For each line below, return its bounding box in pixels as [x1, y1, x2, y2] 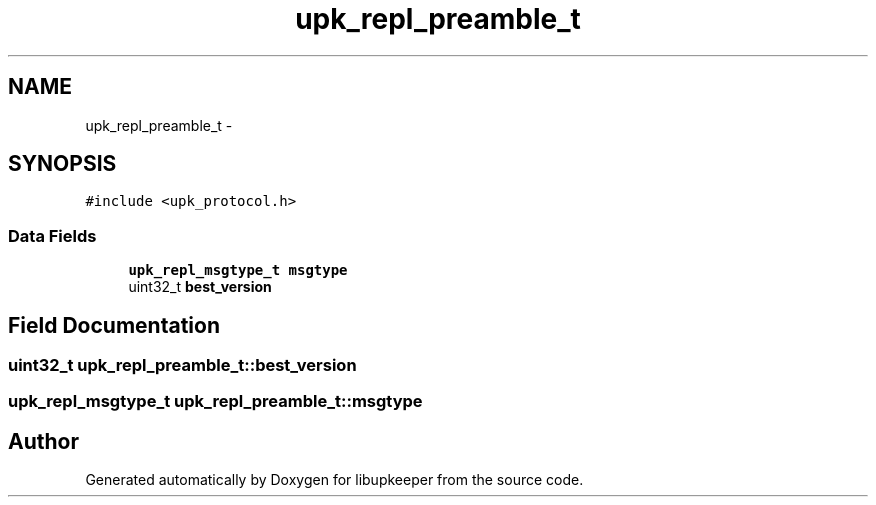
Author [8, 428, 79, 454]
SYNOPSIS [8, 151, 117, 177]
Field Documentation [8, 312, 220, 338]
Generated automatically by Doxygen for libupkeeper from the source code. [85, 471, 584, 489]
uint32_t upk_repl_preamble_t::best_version [8, 355, 357, 376]
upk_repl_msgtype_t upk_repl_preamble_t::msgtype [8, 391, 423, 412]
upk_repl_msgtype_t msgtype [128, 262, 348, 279]
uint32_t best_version [128, 278, 272, 296]
